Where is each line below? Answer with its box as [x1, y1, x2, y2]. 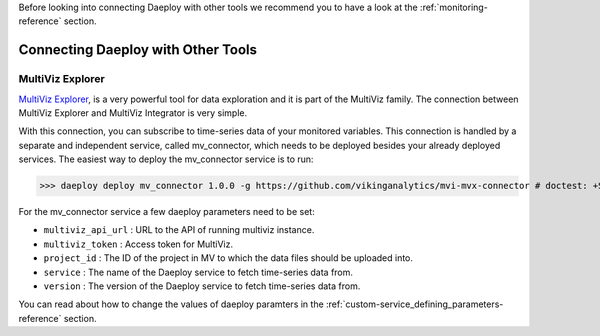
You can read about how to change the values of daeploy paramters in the [18, 298, 324, 310]
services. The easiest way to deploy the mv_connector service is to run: [18, 153, 314, 165]
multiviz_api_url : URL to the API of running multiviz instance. [43, 224, 315, 236]
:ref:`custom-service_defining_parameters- [325, 298, 504, 310]
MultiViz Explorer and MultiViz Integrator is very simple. [18, 106, 248, 119]
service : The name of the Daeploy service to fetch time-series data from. [43, 266, 354, 278]
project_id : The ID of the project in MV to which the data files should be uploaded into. [43, 252, 414, 264]
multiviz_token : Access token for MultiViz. [43, 238, 234, 250]
